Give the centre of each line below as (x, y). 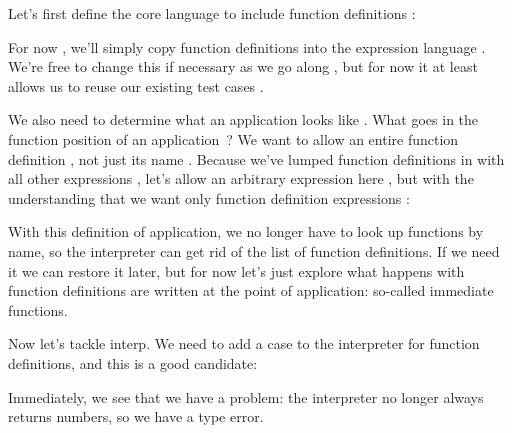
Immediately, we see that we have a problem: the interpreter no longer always (246, 396)
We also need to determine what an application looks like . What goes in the (243, 119)
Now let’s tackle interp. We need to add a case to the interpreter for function (244, 343)
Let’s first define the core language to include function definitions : (212, 13)
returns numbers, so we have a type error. (136, 416)
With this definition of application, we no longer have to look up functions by (246, 231)
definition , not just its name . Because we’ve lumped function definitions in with (256, 158)
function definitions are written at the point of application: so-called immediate (251, 290)
